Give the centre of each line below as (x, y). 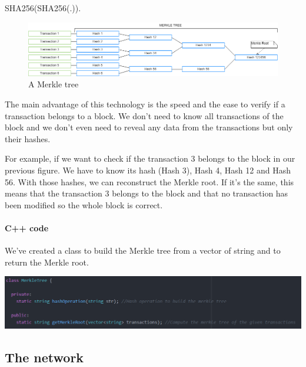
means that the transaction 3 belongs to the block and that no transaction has (147, 193)
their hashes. (28, 138)
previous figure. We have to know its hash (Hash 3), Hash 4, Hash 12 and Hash (148, 170)
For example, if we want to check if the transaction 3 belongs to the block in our (150, 158)
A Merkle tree (54, 84)
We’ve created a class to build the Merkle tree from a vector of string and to (143, 250)
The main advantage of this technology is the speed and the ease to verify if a (145, 104)
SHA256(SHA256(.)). (43, 8)
